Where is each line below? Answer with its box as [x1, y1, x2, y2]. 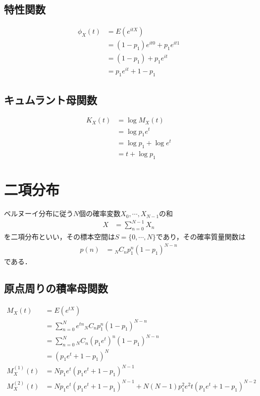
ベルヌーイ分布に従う [4, 208, 73, 219]
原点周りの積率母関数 [4, 281, 108, 296]
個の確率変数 [79, 208, 121, 219]
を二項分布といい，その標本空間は [4, 231, 115, 242]
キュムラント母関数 [4, 92, 97, 107]
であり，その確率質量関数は [156, 231, 246, 242]
